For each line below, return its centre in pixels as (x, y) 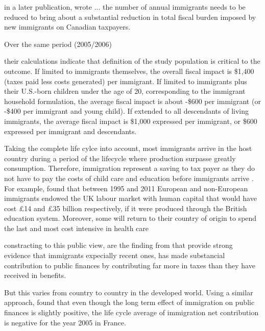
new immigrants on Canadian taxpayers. (67, 27)
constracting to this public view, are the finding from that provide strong (118, 245)
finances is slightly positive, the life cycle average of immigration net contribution (131, 312)
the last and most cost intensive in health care (77, 228)
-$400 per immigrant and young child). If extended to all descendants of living (126, 111)
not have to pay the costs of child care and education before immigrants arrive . (129, 178)
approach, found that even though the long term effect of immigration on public (129, 302)
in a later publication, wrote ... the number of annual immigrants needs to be (125, 7)
